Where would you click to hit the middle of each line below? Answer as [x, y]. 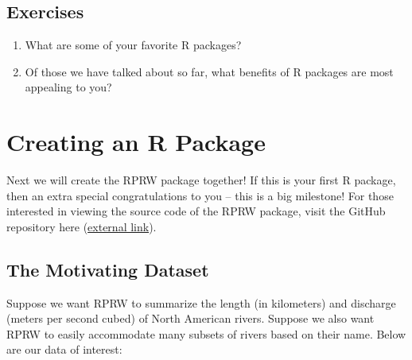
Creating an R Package [136, 142]
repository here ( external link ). [82, 226]
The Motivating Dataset [108, 269]
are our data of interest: [64, 349]
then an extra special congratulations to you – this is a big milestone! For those [200, 195]
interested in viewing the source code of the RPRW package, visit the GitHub [196, 211]
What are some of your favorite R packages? [133, 45]
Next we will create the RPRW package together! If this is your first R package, [201, 180]
